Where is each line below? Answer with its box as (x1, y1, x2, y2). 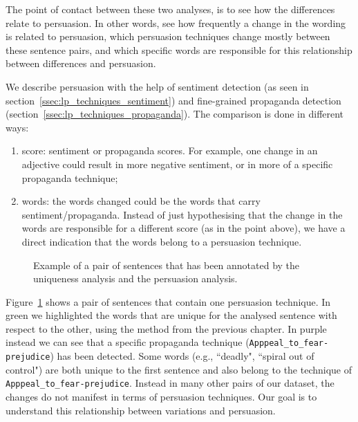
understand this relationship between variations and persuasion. (6, 403, 276, 417)
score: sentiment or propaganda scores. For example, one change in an (21, 143, 318, 158)
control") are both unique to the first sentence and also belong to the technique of (6, 362, 352, 376)
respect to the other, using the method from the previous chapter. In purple (6, 321, 327, 336)
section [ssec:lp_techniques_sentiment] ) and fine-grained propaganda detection (6, 93, 341, 107)
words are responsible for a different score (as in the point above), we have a (21, 221, 346, 235)
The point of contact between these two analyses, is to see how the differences (6, 2, 335, 16)
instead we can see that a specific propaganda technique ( (6, 335, 249, 349)
